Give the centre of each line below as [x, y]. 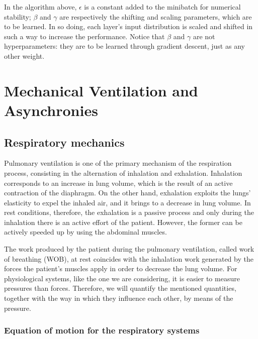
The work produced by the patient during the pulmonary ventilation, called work [129, 249]
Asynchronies [51, 110]
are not [204, 36]
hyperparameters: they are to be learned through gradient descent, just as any [124, 46]
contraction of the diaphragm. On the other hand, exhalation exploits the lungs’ [127, 193]
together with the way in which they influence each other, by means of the [119, 298]
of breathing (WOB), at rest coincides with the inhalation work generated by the [129, 258]
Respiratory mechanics [64, 142]
